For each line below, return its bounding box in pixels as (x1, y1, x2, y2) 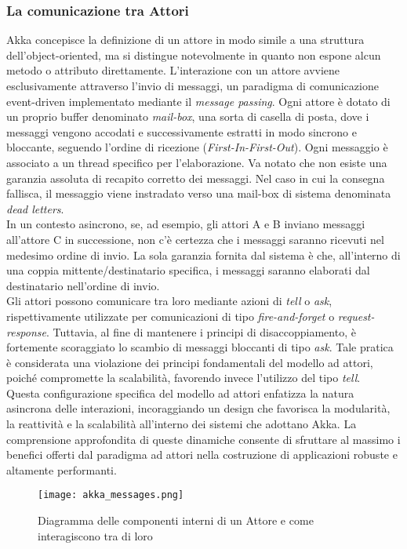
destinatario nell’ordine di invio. (6, 277, 160, 293)
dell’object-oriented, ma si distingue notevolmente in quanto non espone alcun (6, 46, 381, 63)
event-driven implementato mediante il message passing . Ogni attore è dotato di (6, 93, 391, 109)
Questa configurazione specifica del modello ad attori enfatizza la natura (6, 384, 354, 401)
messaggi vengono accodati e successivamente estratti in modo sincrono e (6, 123, 357, 140)
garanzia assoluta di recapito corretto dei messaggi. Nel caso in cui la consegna (6, 169, 385, 186)
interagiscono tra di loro (38, 527, 153, 544)
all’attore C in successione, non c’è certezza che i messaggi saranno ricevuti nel (6, 231, 384, 247)
